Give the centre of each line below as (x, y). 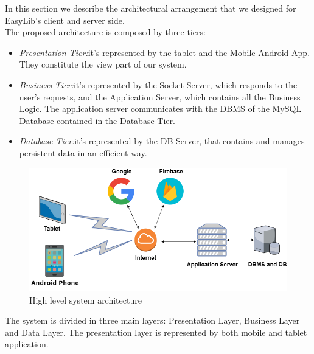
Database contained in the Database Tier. (97, 120)
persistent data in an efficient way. (83, 152)
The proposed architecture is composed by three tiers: (105, 32)
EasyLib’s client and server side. (65, 20)
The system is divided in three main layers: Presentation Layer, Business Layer (152, 320)
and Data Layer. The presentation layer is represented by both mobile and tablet (156, 332)
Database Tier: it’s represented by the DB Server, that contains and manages (162, 141)
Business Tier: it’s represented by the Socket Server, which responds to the (158, 84)
